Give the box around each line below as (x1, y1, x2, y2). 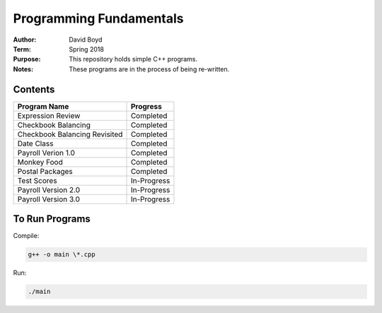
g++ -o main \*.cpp (28, 251, 95, 259)
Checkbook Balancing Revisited (17, 129, 123, 139)
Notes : (13, 64, 34, 73)
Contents (13, 83, 55, 95)
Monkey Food (17, 157, 63, 167)
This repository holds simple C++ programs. (69, 55, 198, 64)
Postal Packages (17, 166, 74, 176)
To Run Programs (13, 213, 91, 225)
